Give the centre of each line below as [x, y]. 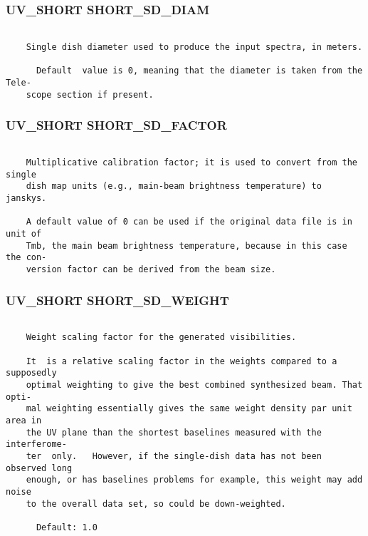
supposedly [31, 373]
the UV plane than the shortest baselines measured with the [174, 432]
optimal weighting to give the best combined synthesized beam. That [194, 385]
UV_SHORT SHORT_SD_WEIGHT [117, 300]
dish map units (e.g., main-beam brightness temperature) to [174, 186]
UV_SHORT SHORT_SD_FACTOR [116, 125]
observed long [39, 468]
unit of [24, 233]
